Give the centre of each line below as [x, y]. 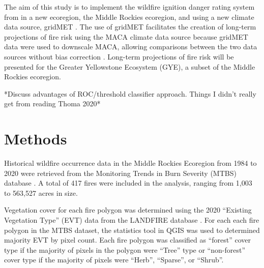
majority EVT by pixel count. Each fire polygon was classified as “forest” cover [128, 240]
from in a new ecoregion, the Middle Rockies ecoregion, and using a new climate [129, 17]
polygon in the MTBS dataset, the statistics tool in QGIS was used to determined [132, 230]
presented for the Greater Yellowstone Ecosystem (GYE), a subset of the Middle [130, 66]
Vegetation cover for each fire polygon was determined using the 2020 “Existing [128, 210]
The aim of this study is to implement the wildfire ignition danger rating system [129, 7]
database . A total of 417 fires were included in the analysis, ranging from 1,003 [128, 183]
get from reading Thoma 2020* [52, 103]
